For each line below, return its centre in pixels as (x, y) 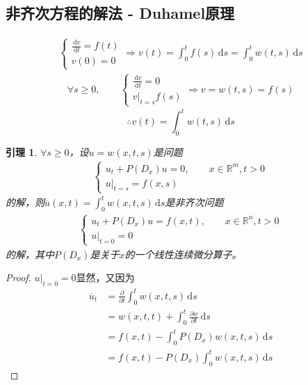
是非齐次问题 (194, 202)
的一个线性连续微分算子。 (183, 254)
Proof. (18, 277)
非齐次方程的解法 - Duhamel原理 (120, 13)
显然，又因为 (105, 277)
